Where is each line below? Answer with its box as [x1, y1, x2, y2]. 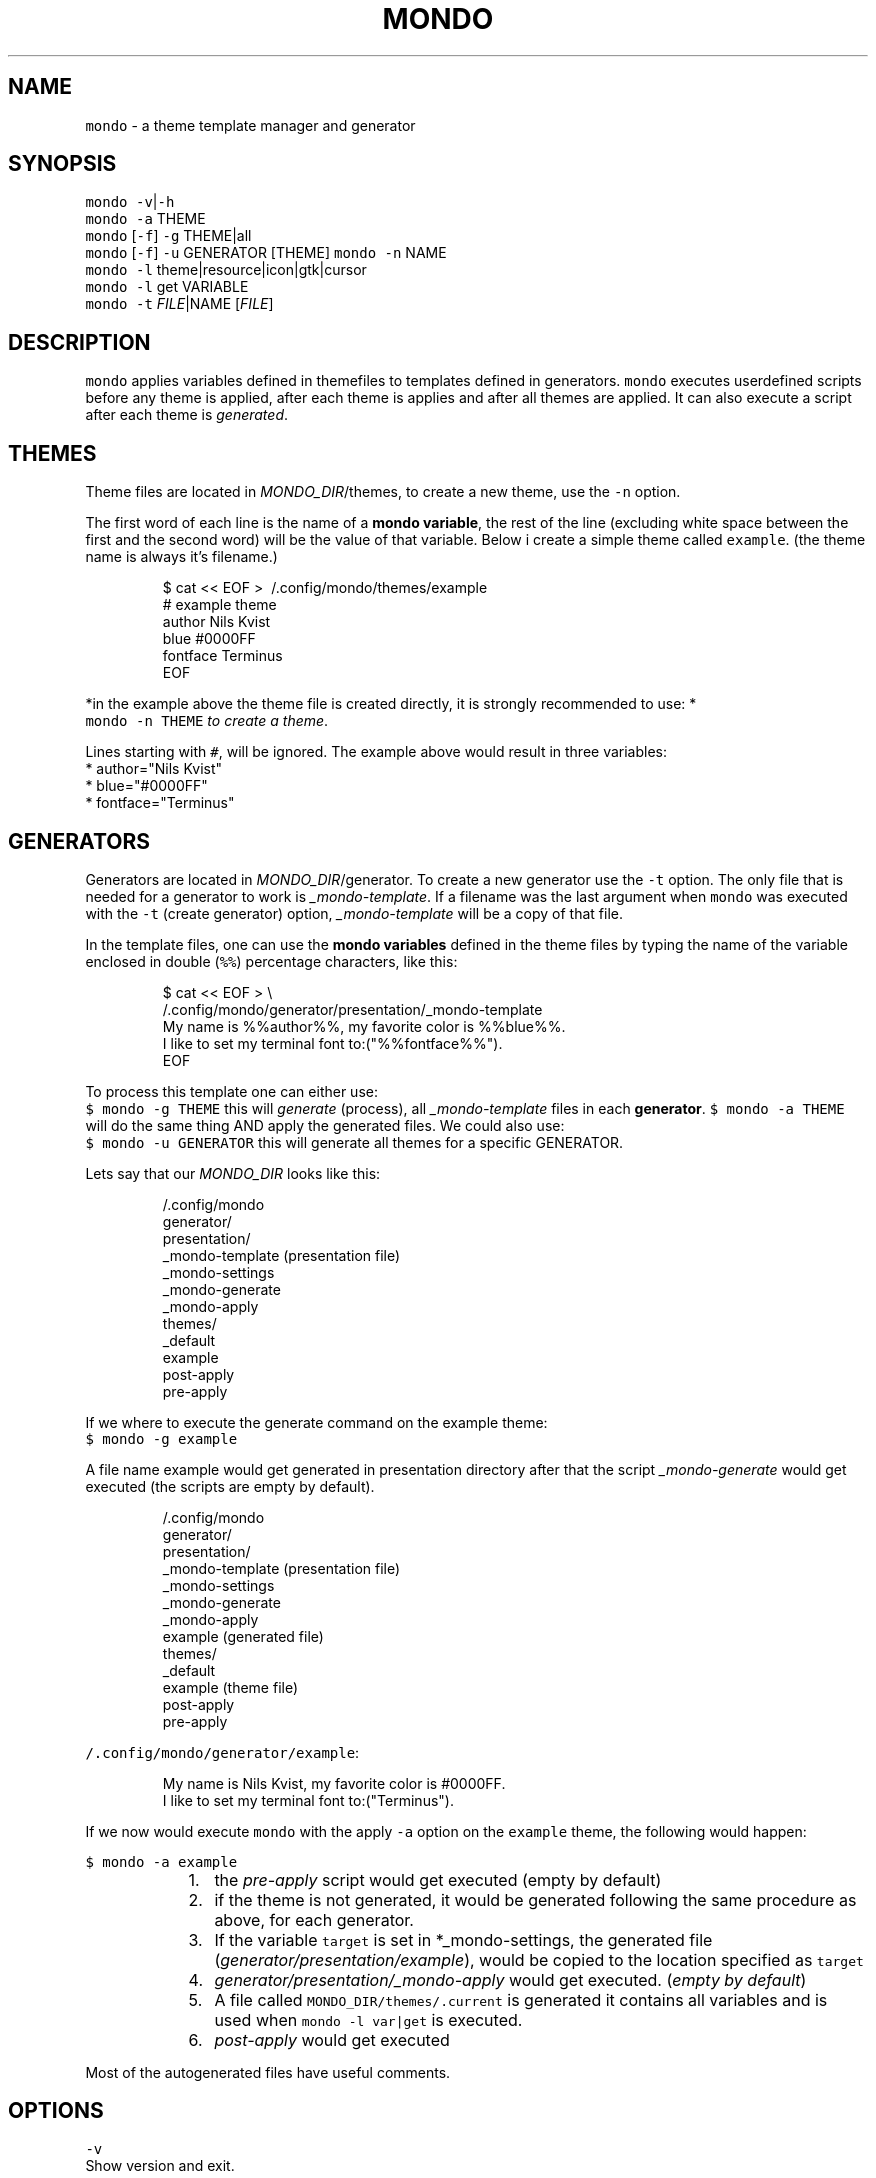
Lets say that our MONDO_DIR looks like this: [85, 1164, 381, 1182]
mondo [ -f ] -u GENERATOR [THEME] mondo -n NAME [85, 244, 447, 262]
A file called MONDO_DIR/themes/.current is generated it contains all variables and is [214, 1989, 828, 2010]
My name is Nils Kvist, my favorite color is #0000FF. [162, 1774, 506, 1792]
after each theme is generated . [85, 406, 289, 424]
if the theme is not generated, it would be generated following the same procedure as [214, 1889, 857, 1910]
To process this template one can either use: [85, 1082, 378, 1100]
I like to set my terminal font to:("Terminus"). [162, 1791, 454, 1809]
